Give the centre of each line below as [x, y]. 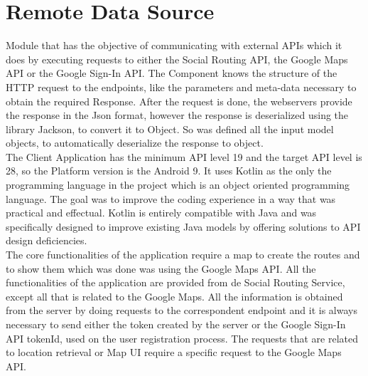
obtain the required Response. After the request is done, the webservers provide [179, 101]
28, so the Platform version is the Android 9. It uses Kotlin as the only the [169, 171]
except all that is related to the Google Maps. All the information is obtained [174, 296]
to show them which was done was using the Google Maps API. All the [161, 268]
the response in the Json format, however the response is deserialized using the [177, 115]
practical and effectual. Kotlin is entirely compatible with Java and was [161, 213]
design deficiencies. [47, 240]
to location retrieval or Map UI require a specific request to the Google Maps [174, 352]
